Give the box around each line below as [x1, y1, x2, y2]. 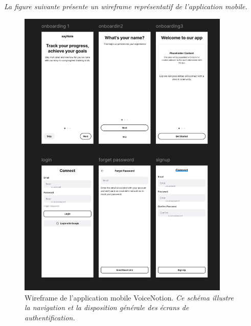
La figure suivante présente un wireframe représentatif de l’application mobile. [4, 1, 247, 11]
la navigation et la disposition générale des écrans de [25, 302, 189, 313]
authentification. [25, 312, 75, 322]
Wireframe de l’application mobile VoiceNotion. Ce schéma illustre [25, 292, 234, 303]
